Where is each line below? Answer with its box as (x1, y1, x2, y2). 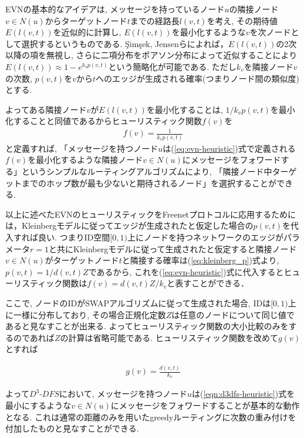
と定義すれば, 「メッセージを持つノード (5, 142, 158, 154)
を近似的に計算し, (53, 26, 121, 38)
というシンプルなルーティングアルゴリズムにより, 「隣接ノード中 (21, 165, 272, 177)
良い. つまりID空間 (38, 230, 110, 243)
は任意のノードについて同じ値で (171, 308, 295, 320)
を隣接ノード (244, 60, 293, 72)
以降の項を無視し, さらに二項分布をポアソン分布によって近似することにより (5, 49, 298, 61)
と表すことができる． (167, 277, 249, 289)
